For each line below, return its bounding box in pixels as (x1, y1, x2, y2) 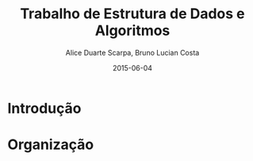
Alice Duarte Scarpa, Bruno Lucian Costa (65, 48, 200, 57)
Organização (7, 136, 94, 154)
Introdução (7, 99, 82, 117)
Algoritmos (94, 21, 171, 40)
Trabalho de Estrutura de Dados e (20, 5, 245, 23)
